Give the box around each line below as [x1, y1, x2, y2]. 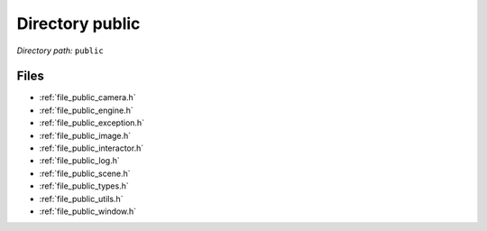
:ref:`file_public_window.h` [39, 206, 137, 217]
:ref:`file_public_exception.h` [39, 117, 144, 128]
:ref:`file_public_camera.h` [39, 92, 136, 103]
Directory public [16, 14, 141, 33]
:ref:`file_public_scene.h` [39, 168, 131, 179]
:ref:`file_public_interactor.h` [39, 143, 144, 153]
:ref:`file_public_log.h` [39, 155, 121, 166]
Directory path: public [16, 45, 104, 56]
